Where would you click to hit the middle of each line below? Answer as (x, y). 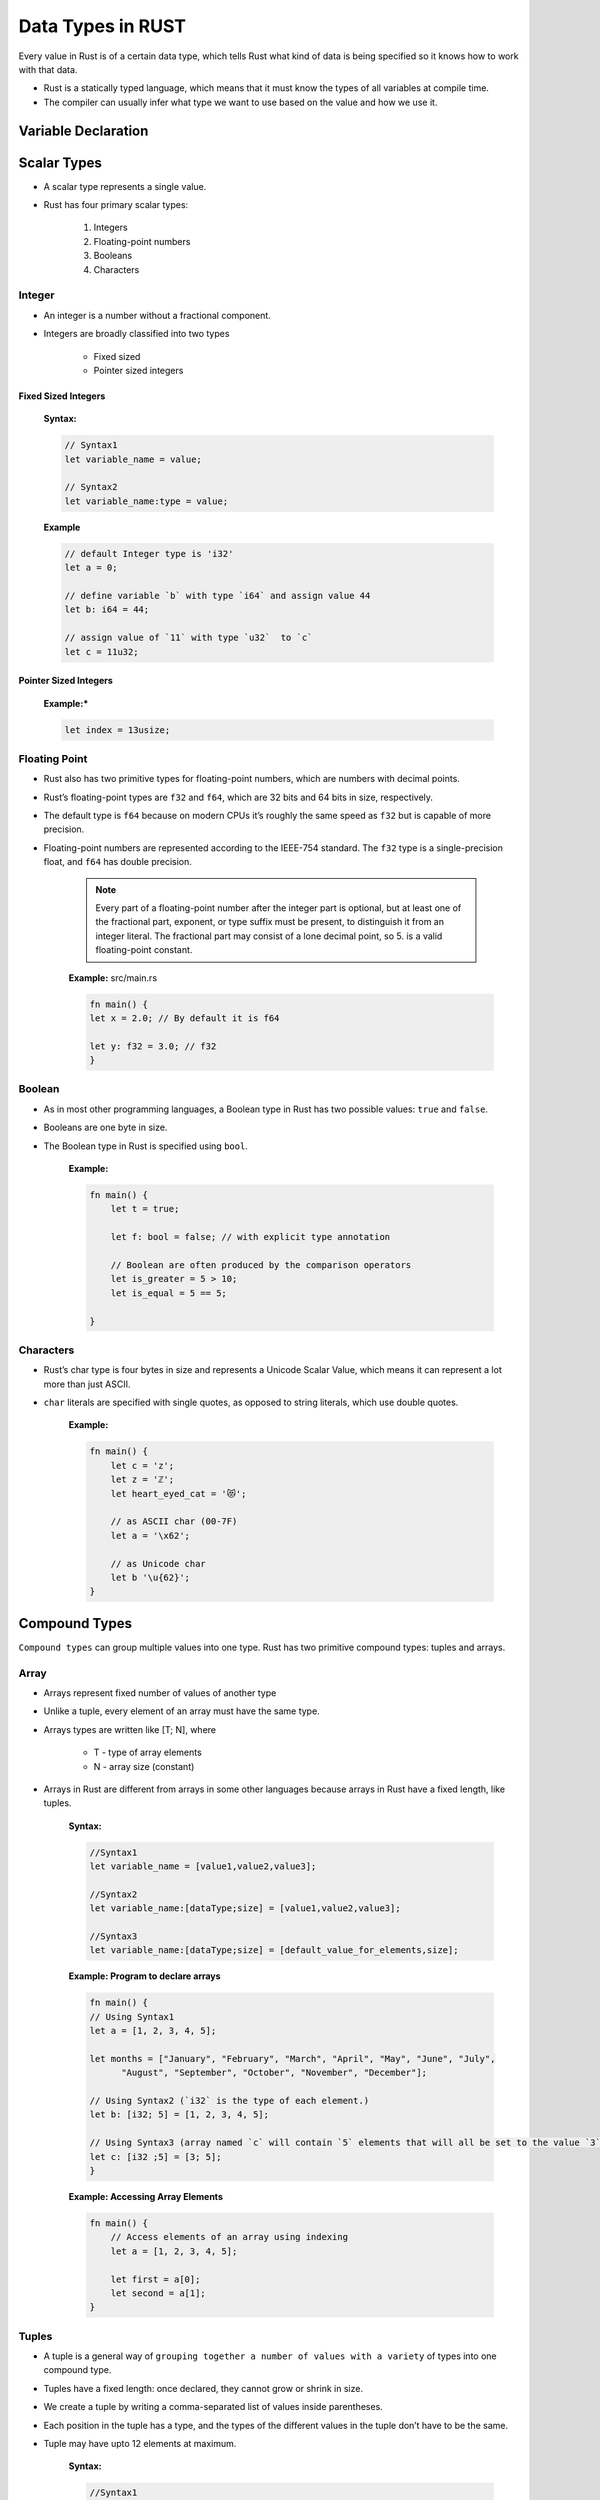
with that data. (48, 69)
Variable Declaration (83, 130)
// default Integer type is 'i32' (149, 553)
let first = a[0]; (155, 2279)
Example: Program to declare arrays (144, 1976)
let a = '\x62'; (150, 1535)
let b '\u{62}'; (150, 1577)
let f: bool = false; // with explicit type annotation (250, 1237)
